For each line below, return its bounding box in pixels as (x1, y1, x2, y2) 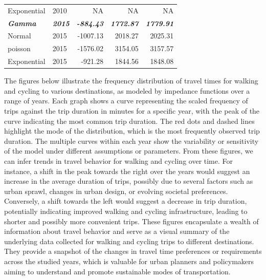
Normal (8, 30, 31, 41)
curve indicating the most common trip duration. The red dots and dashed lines (4, 115, 255, 126)
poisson (8, 43, 31, 54)
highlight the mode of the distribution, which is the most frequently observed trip (4, 125, 260, 136)
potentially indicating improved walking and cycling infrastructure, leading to (4, 205, 248, 216)
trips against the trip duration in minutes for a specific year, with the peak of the (4, 105, 260, 116)
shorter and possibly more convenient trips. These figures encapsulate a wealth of (4, 216, 259, 226)
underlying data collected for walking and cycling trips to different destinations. (4, 235, 254, 246)
